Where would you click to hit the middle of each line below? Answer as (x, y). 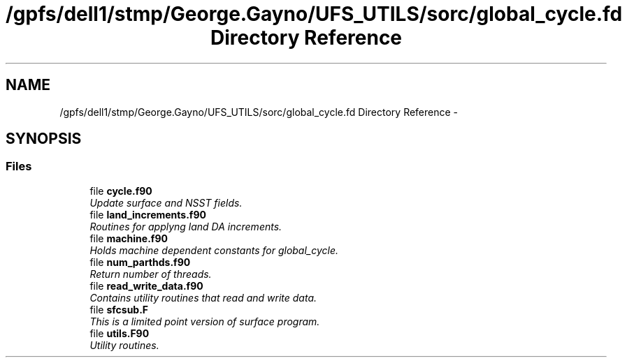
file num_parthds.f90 (140, 262)
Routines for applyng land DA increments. (186, 226)
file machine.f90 (129, 238)
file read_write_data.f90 (146, 286)
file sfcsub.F (119, 309)
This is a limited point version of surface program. (205, 321)
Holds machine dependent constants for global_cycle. (214, 250)
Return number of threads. (151, 274)
